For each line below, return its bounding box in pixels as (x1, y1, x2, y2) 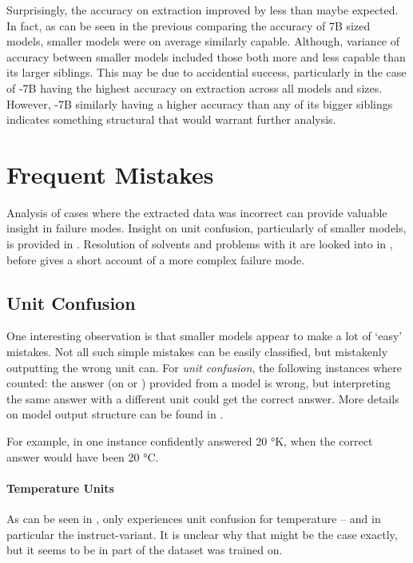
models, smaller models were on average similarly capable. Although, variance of (6, 33, 400, 50)
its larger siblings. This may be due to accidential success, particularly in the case (6, 64, 407, 81)
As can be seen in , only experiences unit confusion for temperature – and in (6, 510, 381, 526)
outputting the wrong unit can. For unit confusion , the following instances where (6, 359, 403, 375)
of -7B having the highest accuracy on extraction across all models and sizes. (6, 79, 383, 96)
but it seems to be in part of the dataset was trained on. (6, 541, 283, 558)
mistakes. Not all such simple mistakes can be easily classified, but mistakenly (6, 343, 388, 360)
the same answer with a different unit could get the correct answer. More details (6, 390, 399, 406)
